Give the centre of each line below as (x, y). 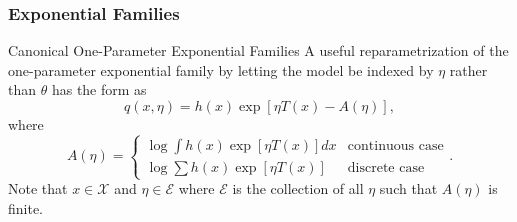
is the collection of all (298, 188)
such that (408, 188)
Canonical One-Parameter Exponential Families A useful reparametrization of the (258, 50)
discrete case (386, 167)
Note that (38, 188)
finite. (26, 207)
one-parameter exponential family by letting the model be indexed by (221, 69)
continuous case (395, 145)
